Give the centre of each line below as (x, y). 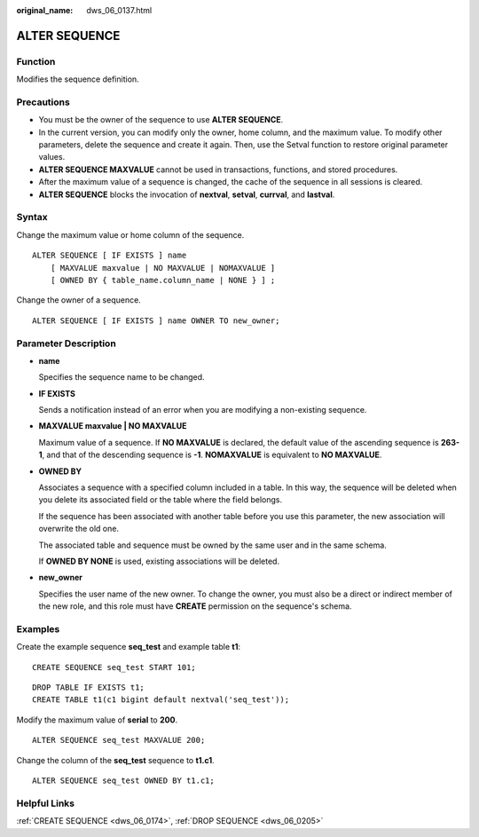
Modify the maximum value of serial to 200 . (97, 720)
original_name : (45, 10)
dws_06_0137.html (119, 10)
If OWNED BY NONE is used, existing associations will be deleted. (159, 561)
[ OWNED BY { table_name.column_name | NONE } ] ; (163, 280)
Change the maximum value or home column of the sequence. (130, 234)
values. (52, 157)
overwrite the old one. (79, 529)
